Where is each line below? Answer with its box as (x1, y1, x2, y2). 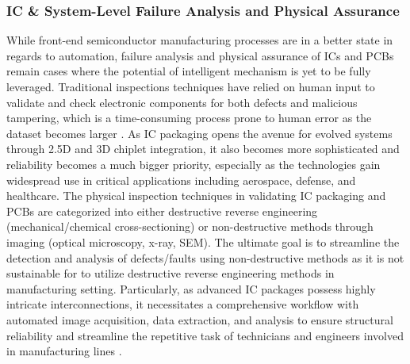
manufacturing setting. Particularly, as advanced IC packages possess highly (6, 280, 376, 297)
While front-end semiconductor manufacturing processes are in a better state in (6, 32, 393, 48)
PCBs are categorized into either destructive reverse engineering (6, 202, 318, 219)
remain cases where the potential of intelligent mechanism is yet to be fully (6, 63, 371, 79)
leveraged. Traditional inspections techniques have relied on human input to (6, 79, 375, 94)
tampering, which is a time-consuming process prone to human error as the (6, 109, 372, 126)
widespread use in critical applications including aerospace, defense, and (6, 171, 356, 188)
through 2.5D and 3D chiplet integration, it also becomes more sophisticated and (6, 140, 400, 157)
